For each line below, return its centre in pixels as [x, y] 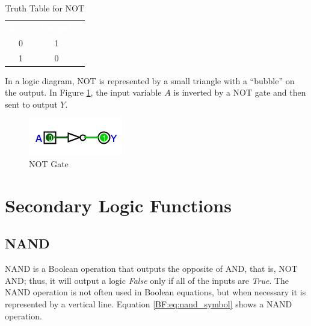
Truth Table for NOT [45, 8]
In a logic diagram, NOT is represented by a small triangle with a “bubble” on [150, 80]
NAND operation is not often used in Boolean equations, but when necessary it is [155, 292]
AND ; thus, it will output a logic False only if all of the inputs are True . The [147, 280]
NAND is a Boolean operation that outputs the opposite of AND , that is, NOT [151, 269]
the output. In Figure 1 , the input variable [83, 92]
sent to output [31, 104]
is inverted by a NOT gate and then [240, 92]
